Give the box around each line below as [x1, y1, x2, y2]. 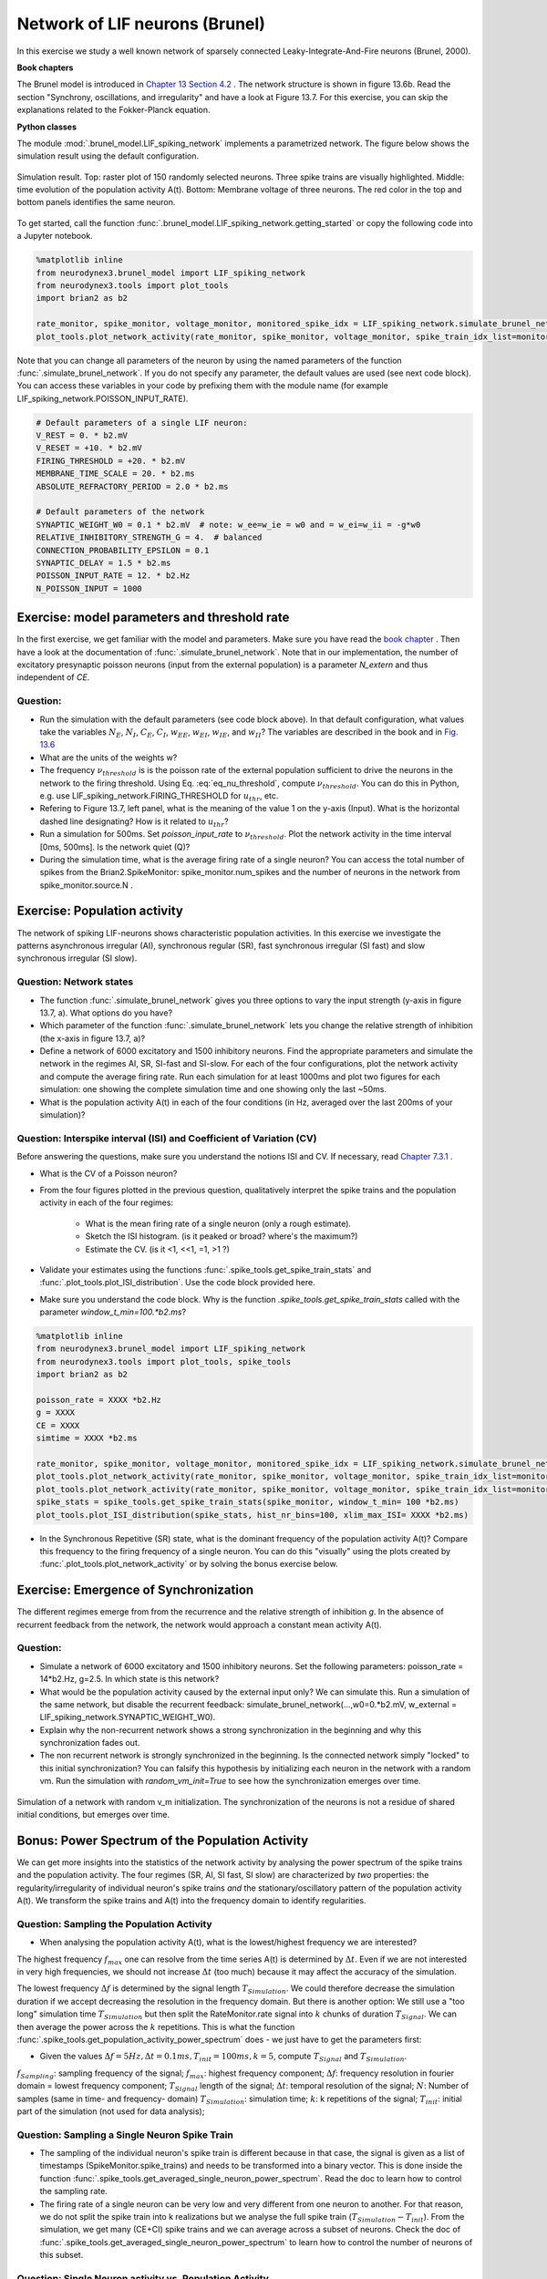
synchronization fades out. [39, 1738, 140, 1748]
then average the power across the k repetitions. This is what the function [16, 2021, 295, 2032]
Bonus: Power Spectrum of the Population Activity [16, 1832, 309, 1848]
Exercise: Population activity [16, 903, 184, 919]
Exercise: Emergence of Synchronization [16, 1583, 254, 1598]
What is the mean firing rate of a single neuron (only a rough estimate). [85, 1218, 351, 1229]
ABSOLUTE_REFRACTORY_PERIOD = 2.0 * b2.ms [36, 481, 229, 491]
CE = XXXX [36, 1420, 80, 1430]
